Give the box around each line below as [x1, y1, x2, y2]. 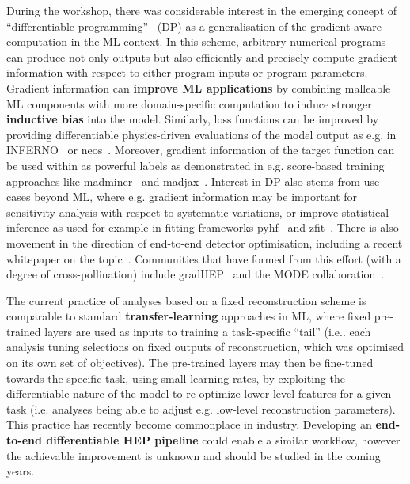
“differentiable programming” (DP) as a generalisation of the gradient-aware [6, 17, 382, 34]
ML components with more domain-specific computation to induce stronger [6, 95, 372, 112]
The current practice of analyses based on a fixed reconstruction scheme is [6, 292, 366, 308]
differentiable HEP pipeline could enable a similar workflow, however [46, 432, 401, 448]
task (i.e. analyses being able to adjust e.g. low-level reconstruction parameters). [6, 400, 396, 417]
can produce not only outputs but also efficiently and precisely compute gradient [6, 48, 398, 65]
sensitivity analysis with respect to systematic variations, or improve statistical [6, 203, 389, 220]
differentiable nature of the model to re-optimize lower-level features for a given [6, 385, 392, 402]
